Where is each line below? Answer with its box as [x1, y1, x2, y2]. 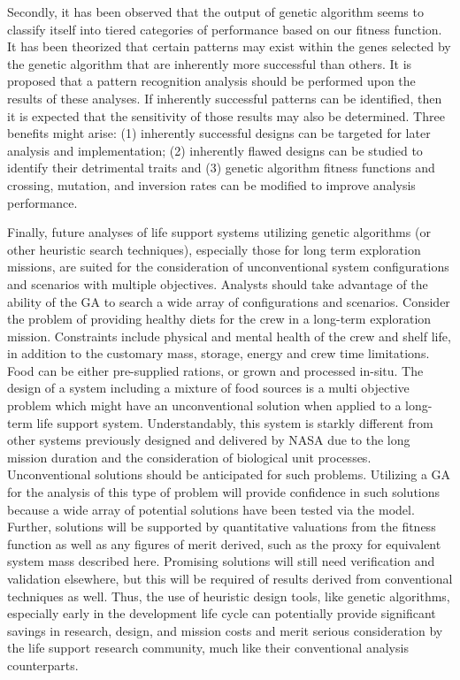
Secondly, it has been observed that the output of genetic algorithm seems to [7, 3, 424, 20]
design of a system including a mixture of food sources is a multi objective [7, 378, 410, 397]
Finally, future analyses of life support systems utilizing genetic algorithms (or [7, 223, 431, 241]
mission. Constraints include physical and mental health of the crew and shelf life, [7, 326, 451, 345]
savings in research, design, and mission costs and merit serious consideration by [7, 621, 443, 639]
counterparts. [7, 655, 79, 674]
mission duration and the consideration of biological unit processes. [7, 447, 372, 466]
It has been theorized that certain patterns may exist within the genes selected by [7, 37, 451, 56]
